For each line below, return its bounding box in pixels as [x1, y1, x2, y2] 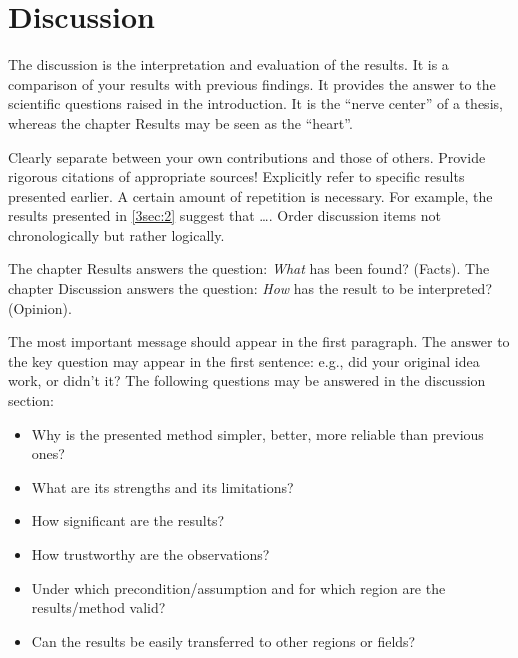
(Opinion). [8, 297, 72, 318]
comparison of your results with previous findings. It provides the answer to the [8, 73, 496, 94]
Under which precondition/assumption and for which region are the [31, 577, 446, 598]
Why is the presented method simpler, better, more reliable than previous [31, 423, 484, 444]
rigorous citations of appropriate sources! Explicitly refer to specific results [8, 166, 465, 187]
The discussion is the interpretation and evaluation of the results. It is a [8, 54, 449, 75]
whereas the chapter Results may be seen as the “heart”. [8, 112, 353, 133]
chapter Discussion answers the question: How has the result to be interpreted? [8, 278, 493, 299]
